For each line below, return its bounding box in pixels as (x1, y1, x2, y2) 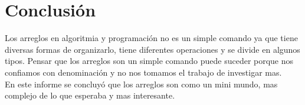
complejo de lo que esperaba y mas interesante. (5, 89, 175, 101)
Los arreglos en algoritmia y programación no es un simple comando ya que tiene (5, 32, 298, 44)
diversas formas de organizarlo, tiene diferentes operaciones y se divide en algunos (5, 43, 300, 55)
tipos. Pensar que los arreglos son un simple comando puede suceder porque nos (5, 55, 294, 67)
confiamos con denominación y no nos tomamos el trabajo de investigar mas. (5, 66, 282, 78)
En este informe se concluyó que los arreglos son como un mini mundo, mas (5, 77, 278, 90)
